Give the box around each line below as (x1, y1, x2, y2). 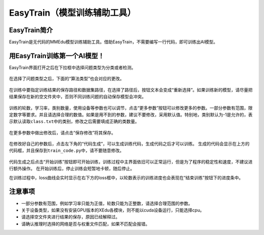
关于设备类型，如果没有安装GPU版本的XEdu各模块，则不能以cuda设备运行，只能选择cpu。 (21, 207, 205, 213)
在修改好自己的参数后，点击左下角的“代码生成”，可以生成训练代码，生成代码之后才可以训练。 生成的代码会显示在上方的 (9, 141, 250, 147)
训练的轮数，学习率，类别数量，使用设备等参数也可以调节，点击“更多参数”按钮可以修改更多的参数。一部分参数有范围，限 (9, 105, 253, 111)
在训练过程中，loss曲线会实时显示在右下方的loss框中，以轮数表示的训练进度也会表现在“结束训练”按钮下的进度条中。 (9, 174, 243, 181)
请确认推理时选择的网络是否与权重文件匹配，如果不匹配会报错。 (21, 221, 150, 227)
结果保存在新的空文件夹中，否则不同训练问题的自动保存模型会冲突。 (9, 94, 146, 100)
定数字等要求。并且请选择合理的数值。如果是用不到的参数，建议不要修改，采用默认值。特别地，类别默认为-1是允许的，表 (9, 112, 253, 117)
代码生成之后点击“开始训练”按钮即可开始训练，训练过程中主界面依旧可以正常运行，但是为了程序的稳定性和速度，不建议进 (9, 159, 253, 164)
